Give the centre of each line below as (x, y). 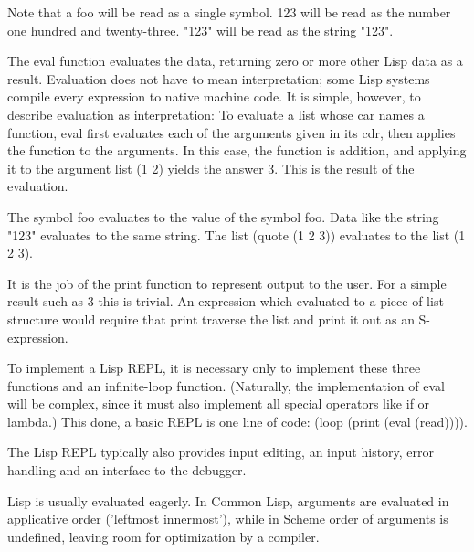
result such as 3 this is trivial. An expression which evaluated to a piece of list (226, 301)
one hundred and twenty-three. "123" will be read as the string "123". (200, 30)
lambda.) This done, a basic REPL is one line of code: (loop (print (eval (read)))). (237, 421)
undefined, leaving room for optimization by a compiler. (163, 536)
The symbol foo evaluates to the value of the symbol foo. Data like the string (223, 216)
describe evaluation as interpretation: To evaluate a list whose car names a (216, 114)
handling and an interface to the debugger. (127, 470)
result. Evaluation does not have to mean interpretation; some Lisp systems (219, 78)
